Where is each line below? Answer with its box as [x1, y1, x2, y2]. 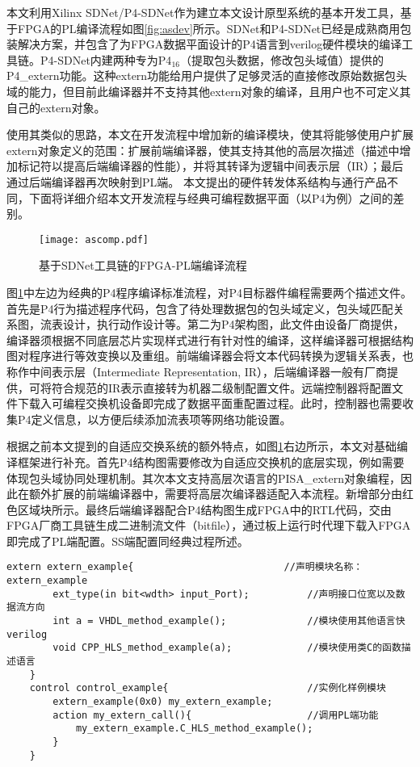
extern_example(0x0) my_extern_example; [52, 696, 273, 708]
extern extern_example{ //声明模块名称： [6, 561, 363, 573]
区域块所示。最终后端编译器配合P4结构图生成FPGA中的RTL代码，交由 [17, 501, 392, 518]
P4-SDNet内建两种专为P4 [40, 51, 172, 68]
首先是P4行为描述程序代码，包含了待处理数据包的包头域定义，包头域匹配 [6, 300, 393, 316]
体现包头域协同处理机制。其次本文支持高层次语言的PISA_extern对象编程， [6, 469, 401, 486]
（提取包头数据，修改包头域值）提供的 [179, 51, 384, 68]
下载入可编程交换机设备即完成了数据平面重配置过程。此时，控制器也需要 [17, 395, 402, 412]
